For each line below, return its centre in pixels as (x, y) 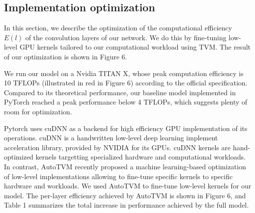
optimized (19, 157)
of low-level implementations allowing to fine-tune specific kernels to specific (118, 176)
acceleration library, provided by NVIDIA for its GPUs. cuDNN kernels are (117, 147)
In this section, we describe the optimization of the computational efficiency (118, 28)
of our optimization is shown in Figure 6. (66, 56)
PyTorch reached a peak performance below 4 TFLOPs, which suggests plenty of (126, 102)
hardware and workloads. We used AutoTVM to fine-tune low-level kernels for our (128, 186)
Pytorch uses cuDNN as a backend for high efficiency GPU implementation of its (126, 128)
